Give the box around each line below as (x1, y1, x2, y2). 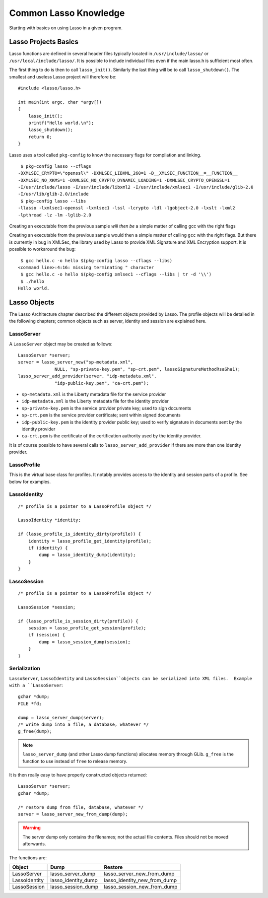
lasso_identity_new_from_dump (104, 877, 177, 884)
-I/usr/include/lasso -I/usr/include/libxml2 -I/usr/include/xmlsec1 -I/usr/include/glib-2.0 (18, 184, 254, 190)
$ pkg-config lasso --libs (20, 198, 86, 204)
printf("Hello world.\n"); (28, 120, 94, 126)
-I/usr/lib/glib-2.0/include (18, 191, 89, 197)
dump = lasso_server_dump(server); (18, 715, 105, 720)
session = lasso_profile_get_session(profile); (28, 625, 146, 630)
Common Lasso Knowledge (9, 7, 125, 18)
